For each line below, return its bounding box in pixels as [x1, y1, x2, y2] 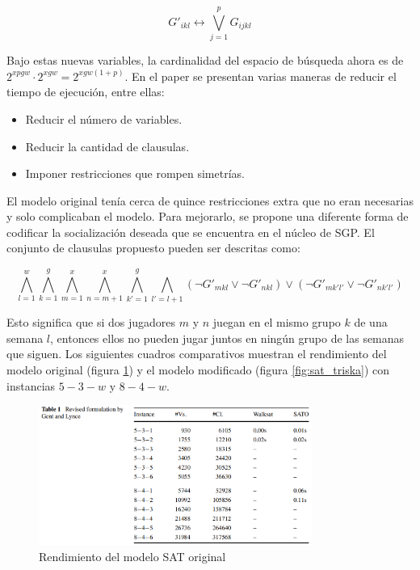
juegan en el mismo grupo [212, 314, 341, 331]
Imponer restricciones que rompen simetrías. [25, 165, 245, 182]
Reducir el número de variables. [25, 110, 183, 127]
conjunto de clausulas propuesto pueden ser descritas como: [6, 239, 300, 256]
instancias [6, 377, 56, 394]
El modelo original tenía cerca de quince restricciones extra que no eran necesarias [6, 192, 414, 209]
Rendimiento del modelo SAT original [39, 547, 226, 564]
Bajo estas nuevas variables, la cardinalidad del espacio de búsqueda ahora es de [6, 52, 404, 69]
